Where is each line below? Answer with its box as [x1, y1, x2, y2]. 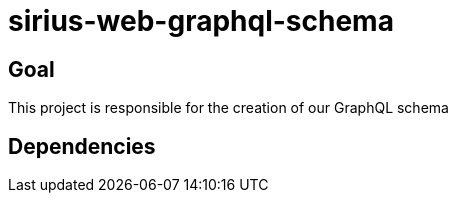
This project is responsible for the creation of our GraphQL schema [8, 99, 449, 117]
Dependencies [8, 133, 156, 159]
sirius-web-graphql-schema [8, 4, 394, 38]
